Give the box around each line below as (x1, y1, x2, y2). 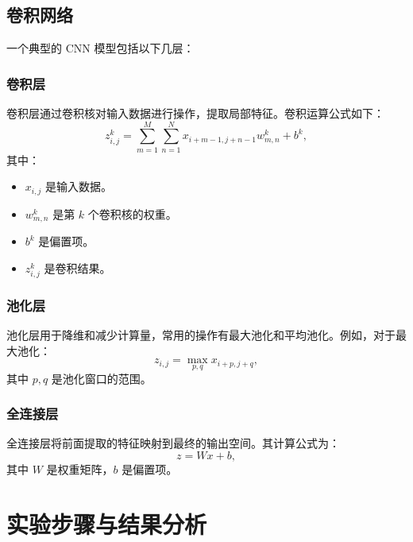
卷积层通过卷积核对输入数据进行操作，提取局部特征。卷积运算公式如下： (6, 105, 384, 122)
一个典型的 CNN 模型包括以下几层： (6, 40, 195, 56)
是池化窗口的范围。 (51, 370, 152, 386)
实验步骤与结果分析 (6, 507, 207, 540)
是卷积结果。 (44, 259, 111, 276)
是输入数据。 (45, 178, 113, 195)
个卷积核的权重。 (87, 205, 177, 222)
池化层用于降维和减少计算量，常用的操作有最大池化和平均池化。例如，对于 (6, 327, 396, 343)
